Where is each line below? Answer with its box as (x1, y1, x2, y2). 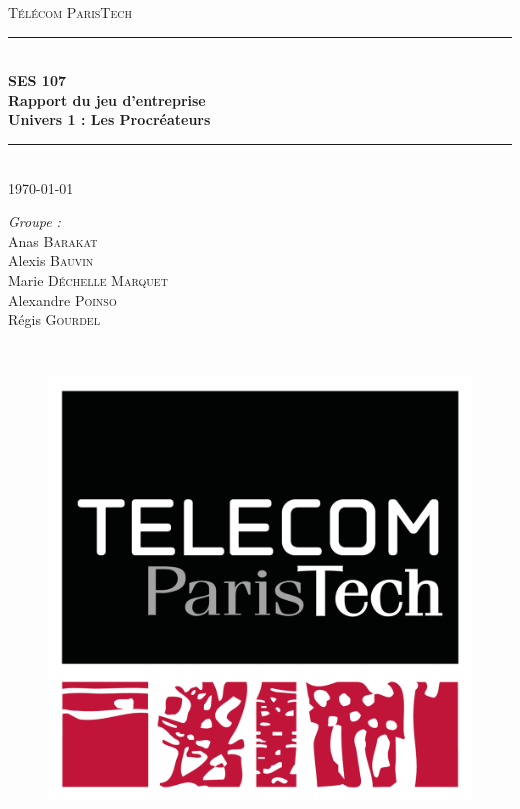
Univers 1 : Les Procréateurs (8, 109, 211, 130)
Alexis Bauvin (8, 250, 94, 271)
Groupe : (8, 211, 61, 232)
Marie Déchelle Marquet (8, 269, 168, 290)
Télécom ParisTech (8, 2, 133, 22)
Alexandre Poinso (8, 289, 117, 310)
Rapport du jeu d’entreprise (8, 89, 206, 110)
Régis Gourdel (8, 309, 100, 330)
